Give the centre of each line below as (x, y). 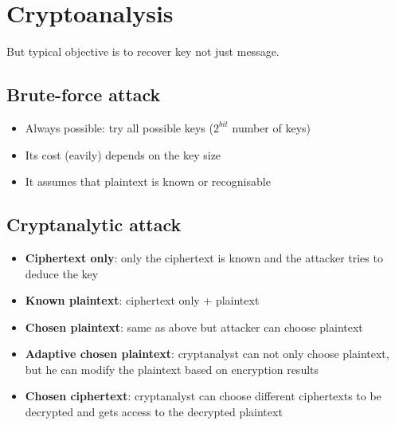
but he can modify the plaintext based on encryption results (172, 369)
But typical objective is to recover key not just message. (143, 51)
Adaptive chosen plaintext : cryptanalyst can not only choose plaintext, (207, 354)
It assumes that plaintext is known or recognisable (148, 181)
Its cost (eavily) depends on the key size (123, 154)
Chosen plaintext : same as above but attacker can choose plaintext (194, 327)
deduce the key (62, 273)
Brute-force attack (84, 94)
